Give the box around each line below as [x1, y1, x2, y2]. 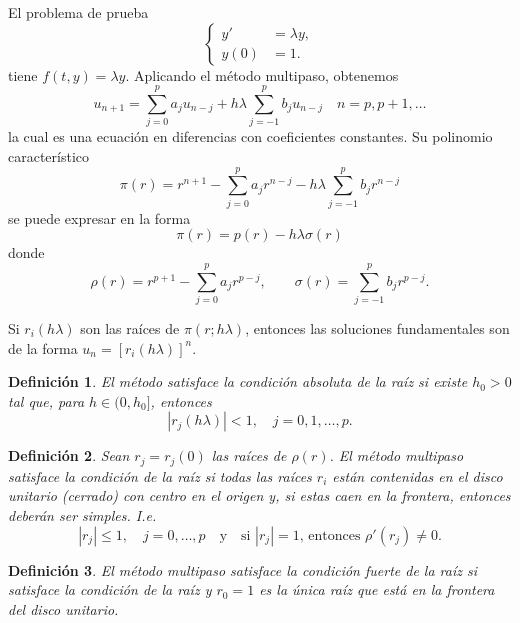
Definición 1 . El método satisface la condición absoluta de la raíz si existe [8, 371, 468, 392]
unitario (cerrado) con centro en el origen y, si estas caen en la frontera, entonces [8, 485, 511, 506]
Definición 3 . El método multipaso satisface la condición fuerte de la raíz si [8, 559, 478, 580]
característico [8, 145, 90, 166]
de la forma [8, 337, 78, 358]
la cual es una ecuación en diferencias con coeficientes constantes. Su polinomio [8, 126, 493, 147]
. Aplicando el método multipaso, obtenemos [125, 64, 399, 85]
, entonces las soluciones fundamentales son [245, 317, 510, 338]
